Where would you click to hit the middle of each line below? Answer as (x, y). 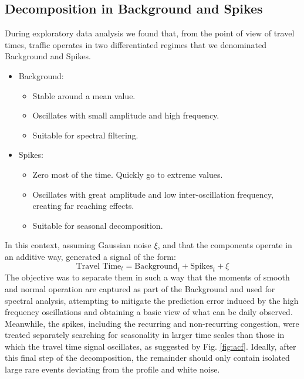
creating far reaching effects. (83, 206)
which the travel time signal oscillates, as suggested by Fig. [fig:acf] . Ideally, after (151, 346)
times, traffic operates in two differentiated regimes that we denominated (136, 44)
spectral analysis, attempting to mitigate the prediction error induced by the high (152, 300)
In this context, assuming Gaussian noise (78, 245)
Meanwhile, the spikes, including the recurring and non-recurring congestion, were (152, 323)
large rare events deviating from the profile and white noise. (112, 369)
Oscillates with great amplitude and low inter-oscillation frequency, (153, 194)
